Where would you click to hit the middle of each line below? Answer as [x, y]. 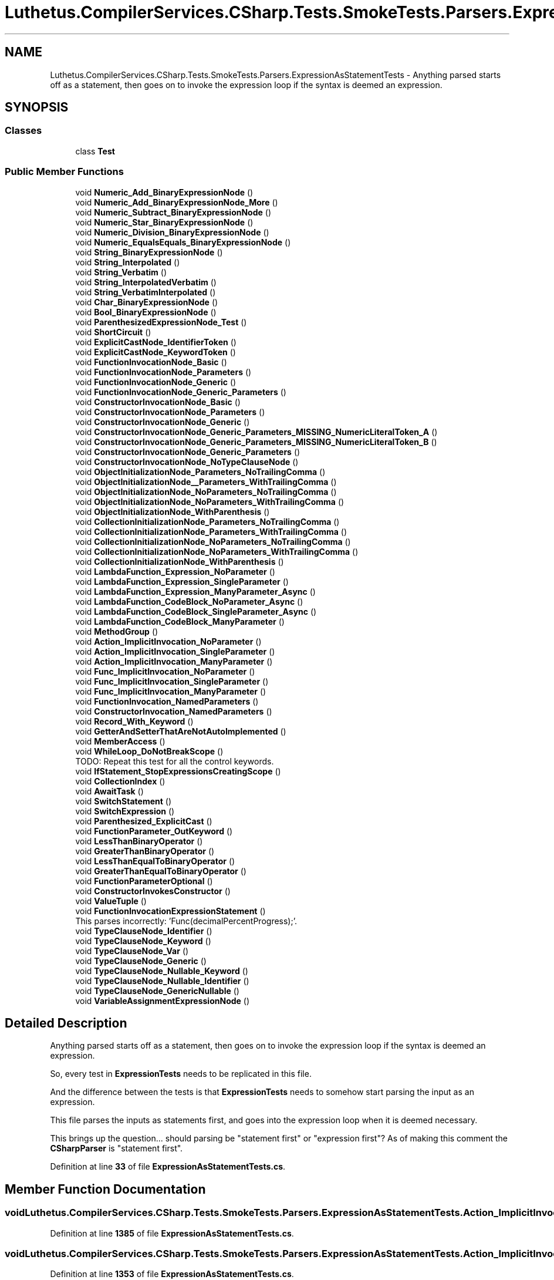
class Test [95, 151]
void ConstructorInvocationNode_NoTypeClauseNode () [187, 462]
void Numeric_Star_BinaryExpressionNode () [164, 222]
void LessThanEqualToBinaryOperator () [155, 861]
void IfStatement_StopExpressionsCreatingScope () [178, 771]
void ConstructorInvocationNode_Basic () [158, 402]
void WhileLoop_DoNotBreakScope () [149, 751]
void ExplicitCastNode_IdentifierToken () [156, 342]
